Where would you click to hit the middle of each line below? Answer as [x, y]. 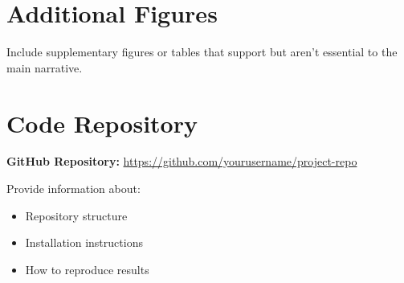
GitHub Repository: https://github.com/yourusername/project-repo [182, 161]
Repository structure [76, 215]
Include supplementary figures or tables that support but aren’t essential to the [202, 52]
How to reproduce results [87, 269]
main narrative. [45, 67]
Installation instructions [84, 242]
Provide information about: [73, 189]
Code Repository [102, 123]
